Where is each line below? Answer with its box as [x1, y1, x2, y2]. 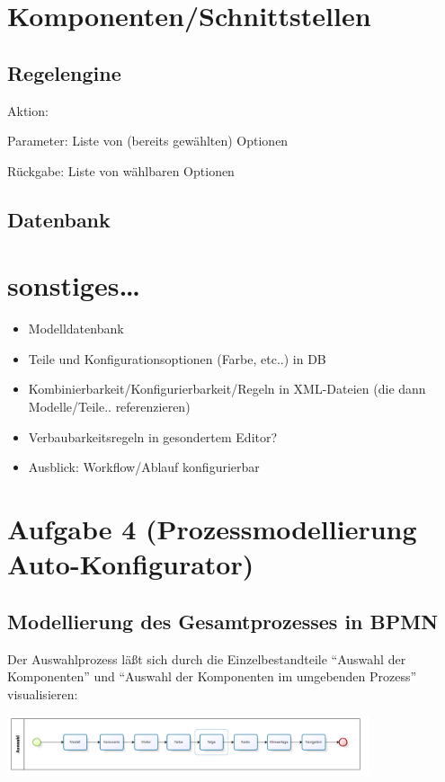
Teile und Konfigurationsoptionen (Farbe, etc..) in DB [28, 349, 326, 368]
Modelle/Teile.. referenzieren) [28, 397, 191, 416]
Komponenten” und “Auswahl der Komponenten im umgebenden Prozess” [7, 667, 417, 686]
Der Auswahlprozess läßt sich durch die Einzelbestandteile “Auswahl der [7, 649, 406, 668]
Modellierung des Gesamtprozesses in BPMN [7, 607, 439, 635]
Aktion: [7, 101, 49, 120]
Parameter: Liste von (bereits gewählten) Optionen [7, 131, 289, 150]
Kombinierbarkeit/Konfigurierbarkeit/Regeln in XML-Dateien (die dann [28, 379, 426, 398]
